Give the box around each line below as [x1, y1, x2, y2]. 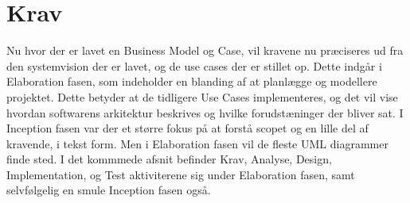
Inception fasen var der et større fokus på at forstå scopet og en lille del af [6, 120, 369, 136]
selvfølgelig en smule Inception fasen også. [6, 182, 211, 198]
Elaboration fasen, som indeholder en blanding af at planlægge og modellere [6, 73, 377, 90]
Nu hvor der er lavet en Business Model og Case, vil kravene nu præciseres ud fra [6, 42, 404, 59]
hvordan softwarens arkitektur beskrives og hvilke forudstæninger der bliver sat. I [6, 104, 404, 121]
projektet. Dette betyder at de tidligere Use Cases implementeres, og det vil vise [6, 88, 398, 105]
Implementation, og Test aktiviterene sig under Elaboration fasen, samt [6, 166, 355, 182]
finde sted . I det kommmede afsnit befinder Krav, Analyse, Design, [6, 151, 332, 167]
